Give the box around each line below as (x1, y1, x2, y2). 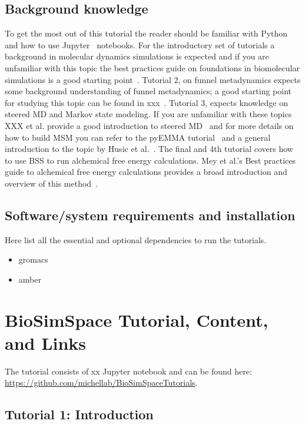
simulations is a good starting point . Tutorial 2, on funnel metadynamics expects (5, 73, 301, 85)
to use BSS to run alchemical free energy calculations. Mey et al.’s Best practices (5, 154, 296, 166)
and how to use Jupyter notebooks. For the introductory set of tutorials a (5, 38, 275, 51)
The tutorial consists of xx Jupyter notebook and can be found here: (5, 365, 252, 377)
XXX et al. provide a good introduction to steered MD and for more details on (5, 119, 294, 131)
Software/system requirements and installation (5, 206, 296, 224)
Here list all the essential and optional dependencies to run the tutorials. (5, 233, 267, 246)
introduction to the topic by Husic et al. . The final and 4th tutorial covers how (5, 143, 293, 155)
